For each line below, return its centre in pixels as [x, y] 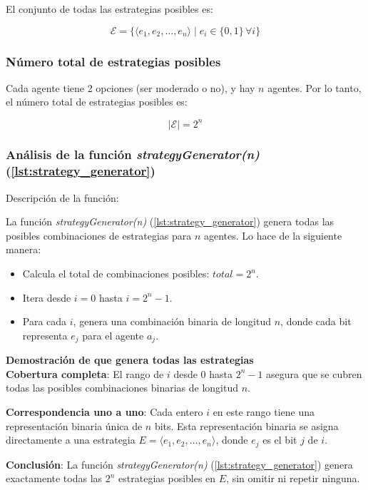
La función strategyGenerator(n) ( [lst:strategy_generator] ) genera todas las [170, 221]
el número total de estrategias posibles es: [97, 102]
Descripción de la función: [62, 197]
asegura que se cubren [314, 373]
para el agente [113, 335]
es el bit [280, 440]
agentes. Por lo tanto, [315, 87]
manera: [24, 249]
